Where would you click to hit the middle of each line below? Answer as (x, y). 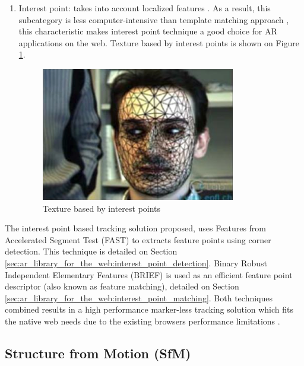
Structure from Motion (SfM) (98, 353)
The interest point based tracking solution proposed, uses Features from (135, 228)
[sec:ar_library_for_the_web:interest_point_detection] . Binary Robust (136, 263)
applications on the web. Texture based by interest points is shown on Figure (159, 42)
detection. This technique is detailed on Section (91, 251)
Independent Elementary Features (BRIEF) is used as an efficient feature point (149, 274)
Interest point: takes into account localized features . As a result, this (145, 8)
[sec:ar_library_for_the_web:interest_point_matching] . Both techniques (139, 297)
